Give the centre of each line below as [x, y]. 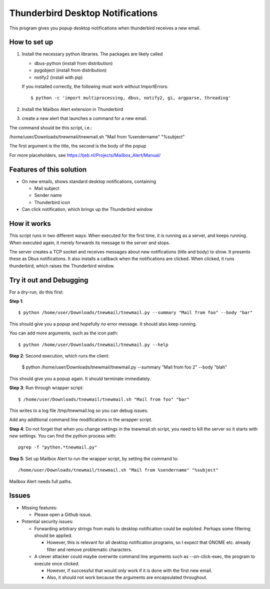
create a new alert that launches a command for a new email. [84, 118]
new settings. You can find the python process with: [63, 436]
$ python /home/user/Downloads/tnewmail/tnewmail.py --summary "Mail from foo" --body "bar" [135, 313]
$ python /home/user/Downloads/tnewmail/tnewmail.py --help [93, 344]
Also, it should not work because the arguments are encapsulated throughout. [127, 577]
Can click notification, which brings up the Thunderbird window [87, 209]
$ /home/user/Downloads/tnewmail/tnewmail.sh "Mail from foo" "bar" [104, 399]
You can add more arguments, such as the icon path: [64, 333]
